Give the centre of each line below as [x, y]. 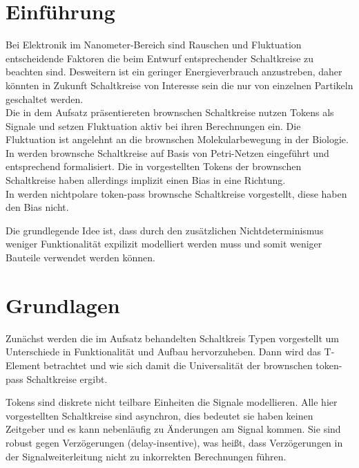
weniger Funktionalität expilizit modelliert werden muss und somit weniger [164, 244]
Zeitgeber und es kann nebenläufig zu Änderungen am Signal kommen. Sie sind [173, 429]
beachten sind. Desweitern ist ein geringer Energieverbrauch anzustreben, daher [174, 72]
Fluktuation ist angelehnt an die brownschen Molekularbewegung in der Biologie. [177, 139]
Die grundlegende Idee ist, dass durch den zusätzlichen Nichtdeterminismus [165, 230]
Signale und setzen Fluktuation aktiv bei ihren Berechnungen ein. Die [153, 125]
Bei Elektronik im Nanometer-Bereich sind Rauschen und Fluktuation [154, 45]
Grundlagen [63, 305]
